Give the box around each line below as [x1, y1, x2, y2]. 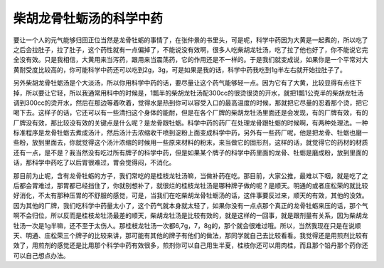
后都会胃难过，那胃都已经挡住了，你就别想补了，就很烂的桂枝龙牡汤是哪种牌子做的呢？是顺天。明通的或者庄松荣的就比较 [13, 182, 368, 190]
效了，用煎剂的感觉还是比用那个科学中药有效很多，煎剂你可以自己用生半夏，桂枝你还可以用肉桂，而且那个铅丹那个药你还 [13, 241, 368, 249]
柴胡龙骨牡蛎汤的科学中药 [13, 11, 164, 26]
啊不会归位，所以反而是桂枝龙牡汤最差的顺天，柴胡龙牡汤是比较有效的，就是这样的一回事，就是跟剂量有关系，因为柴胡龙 [13, 211, 368, 220]
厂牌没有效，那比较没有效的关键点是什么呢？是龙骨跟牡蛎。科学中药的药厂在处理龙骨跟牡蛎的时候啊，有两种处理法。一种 [13, 118, 368, 127]
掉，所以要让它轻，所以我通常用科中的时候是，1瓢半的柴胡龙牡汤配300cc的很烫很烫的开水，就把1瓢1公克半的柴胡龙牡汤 [13, 88, 364, 97]
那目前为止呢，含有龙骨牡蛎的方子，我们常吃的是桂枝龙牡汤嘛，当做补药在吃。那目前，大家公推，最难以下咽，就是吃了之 [13, 171, 368, 180]
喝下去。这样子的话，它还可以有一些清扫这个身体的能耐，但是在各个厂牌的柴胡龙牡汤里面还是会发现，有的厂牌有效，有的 [13, 108, 368, 117]
